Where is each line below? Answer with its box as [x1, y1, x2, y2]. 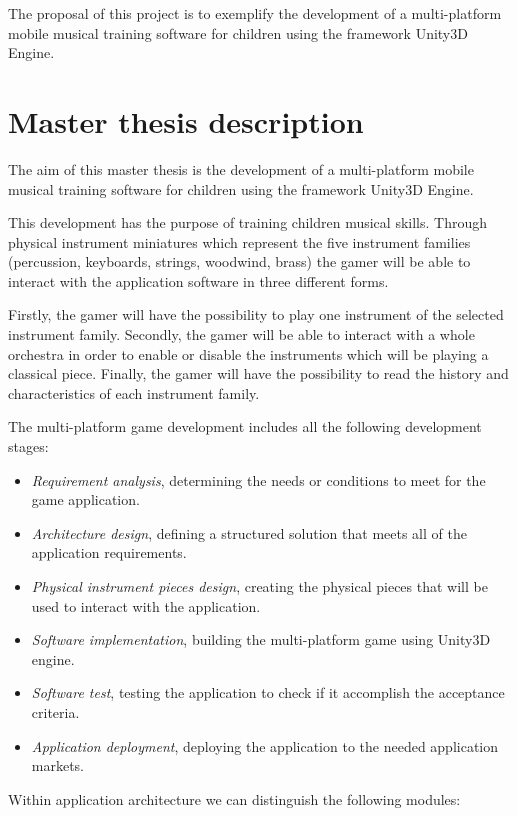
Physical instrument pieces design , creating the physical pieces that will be [31, 576, 488, 596]
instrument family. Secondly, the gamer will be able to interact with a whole [8, 324, 475, 345]
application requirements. [31, 542, 187, 563]
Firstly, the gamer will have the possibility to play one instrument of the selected [8, 304, 504, 325]
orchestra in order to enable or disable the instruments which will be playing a [8, 343, 489, 364]
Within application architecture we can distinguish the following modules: [8, 788, 461, 809]
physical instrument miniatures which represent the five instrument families [8, 231, 471, 252]
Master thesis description [8, 100, 364, 141]
